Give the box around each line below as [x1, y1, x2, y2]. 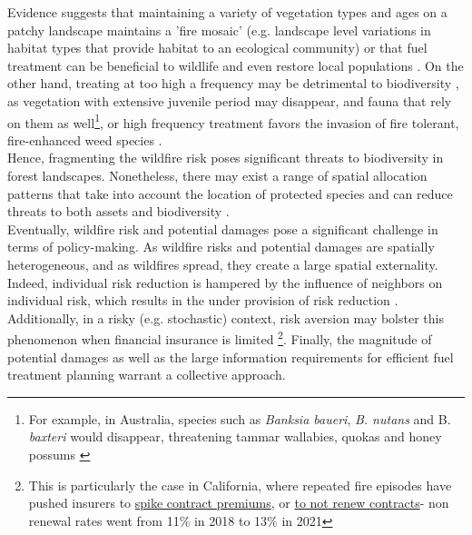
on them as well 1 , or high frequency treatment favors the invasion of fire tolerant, [7, 110, 459, 132]
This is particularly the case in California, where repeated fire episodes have [28, 475, 452, 494]
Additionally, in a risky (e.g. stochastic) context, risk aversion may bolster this [7, 308, 444, 327]
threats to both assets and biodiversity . [7, 202, 230, 221]
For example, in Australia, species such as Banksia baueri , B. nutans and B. [28, 409, 451, 428]
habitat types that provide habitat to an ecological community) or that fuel [7, 38, 428, 57]
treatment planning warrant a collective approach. [7, 365, 286, 384]
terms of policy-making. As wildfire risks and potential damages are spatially [7, 237, 435, 256]
